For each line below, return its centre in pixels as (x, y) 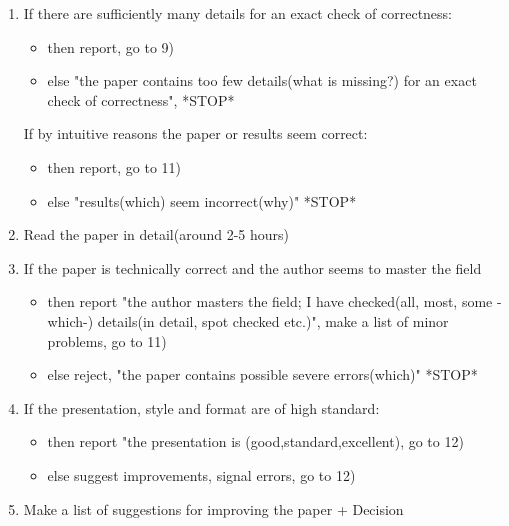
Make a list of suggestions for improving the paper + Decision (213, 508)
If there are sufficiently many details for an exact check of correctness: (238, 13)
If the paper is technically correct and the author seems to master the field (252, 267)
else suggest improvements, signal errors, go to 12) (201, 474)
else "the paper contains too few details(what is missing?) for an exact (262, 80)
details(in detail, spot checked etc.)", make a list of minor (273, 320)
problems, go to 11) (107, 340)
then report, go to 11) (114, 166)
